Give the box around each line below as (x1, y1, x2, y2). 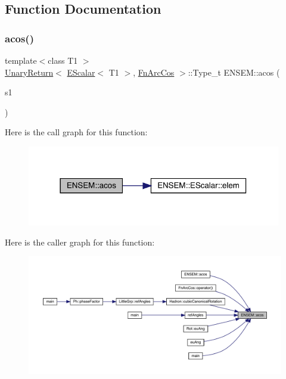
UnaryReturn (5, 66, 54, 78)
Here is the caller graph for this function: (5, 235, 155, 248)
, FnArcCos (133, 66, 175, 78)
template (5, 54, 37, 66)
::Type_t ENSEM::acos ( (188, 66, 280, 78)
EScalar (67, 66, 95, 78)
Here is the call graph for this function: (5, 126, 148, 138)
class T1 (48, 54, 78, 66)
